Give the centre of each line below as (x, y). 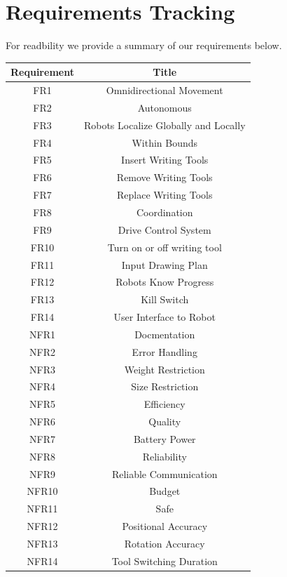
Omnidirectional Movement (164, 90)
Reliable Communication (164, 473)
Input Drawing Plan (164, 264)
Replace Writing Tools (165, 195)
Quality (165, 422)
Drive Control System (164, 229)
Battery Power (164, 438)
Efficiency (164, 404)
